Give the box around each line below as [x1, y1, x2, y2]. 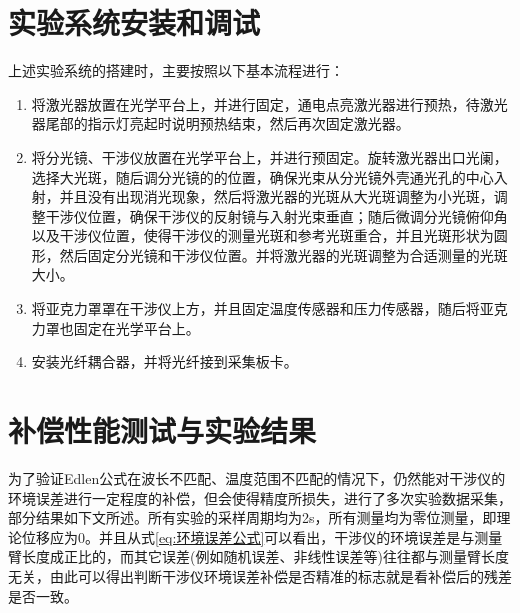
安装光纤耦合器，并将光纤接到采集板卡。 [31, 351, 298, 372]
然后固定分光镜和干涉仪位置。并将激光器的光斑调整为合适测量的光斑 [59, 244, 508, 265]
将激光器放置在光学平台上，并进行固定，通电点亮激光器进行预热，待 [31, 93, 480, 114]
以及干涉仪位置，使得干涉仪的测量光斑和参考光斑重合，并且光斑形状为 [31, 225, 494, 246]
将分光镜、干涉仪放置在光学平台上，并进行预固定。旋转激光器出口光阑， [31, 146, 508, 167]
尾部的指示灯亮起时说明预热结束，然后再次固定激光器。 [45, 113, 410, 134]
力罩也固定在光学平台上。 [31, 317, 200, 338]
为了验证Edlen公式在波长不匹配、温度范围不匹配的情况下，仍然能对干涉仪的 [8, 467, 506, 488]
